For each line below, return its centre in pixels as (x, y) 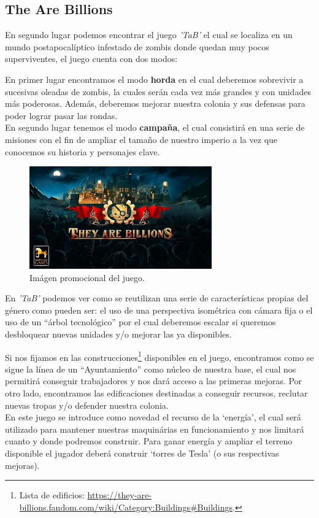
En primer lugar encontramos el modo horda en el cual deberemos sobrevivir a (154, 79)
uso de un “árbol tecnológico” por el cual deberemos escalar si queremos (140, 322)
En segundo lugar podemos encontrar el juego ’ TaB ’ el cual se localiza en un (149, 35)
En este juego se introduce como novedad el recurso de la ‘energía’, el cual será (153, 417)
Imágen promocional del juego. (87, 277)
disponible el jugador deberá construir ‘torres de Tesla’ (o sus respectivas (142, 453)
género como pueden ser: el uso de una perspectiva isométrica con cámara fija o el (159, 310)
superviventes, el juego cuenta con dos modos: (91, 59)
